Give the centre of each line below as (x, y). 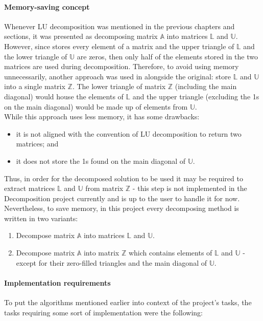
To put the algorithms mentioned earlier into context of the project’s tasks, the (128, 302)
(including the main (206, 86)
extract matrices (30, 188)
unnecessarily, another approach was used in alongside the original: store (118, 76)
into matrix (101, 253)
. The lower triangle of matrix (119, 86)
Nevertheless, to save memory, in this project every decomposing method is (122, 208)
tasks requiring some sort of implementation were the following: (103, 312)
